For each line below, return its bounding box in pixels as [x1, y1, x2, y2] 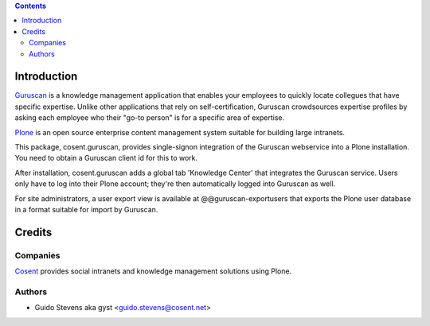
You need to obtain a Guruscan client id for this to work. [14, 153, 198, 163]
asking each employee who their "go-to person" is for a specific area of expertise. [14, 113, 285, 122]
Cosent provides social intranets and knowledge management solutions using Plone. [14, 266, 292, 276]
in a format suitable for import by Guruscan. [14, 204, 158, 214]
